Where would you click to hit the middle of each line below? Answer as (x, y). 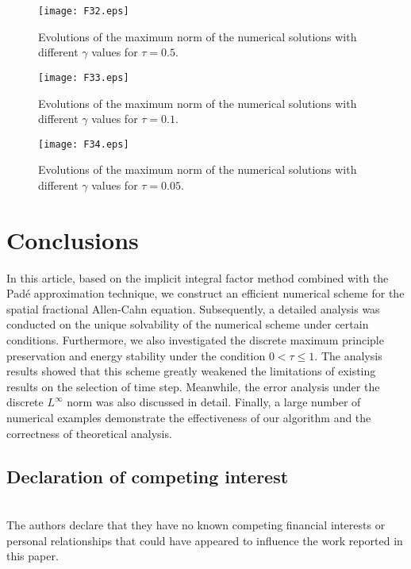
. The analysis (348, 355)
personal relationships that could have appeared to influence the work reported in (205, 540)
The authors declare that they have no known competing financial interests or (196, 524)
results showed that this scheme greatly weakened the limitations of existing (191, 371)
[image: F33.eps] (84, 77)
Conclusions (73, 239)
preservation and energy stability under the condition (136, 355)
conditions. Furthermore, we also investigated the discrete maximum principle (195, 340)
